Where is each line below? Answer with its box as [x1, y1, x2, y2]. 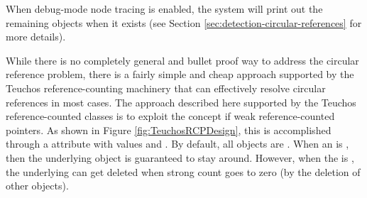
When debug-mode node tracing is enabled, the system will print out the [6, 1, 323, 16]
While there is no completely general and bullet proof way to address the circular [6, 53, 359, 67]
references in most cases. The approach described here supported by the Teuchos [6, 94, 356, 109]
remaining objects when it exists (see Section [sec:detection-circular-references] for [6, 15, 362, 30]
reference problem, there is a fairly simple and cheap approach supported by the [6, 67, 354, 82]
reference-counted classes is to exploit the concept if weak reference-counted [6, 109, 335, 123]
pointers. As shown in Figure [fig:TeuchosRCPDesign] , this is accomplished [6, 122, 332, 137]
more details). [6, 29, 66, 44]
